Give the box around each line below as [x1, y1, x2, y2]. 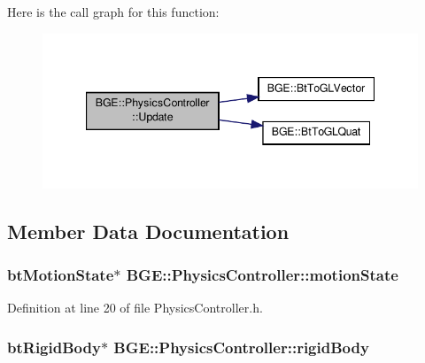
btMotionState [7, 263, 114, 285]
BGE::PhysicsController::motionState [126, 263, 398, 285]
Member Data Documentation [7, 217, 290, 244]
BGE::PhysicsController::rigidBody [113, 336, 369, 358]
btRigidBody [7, 336, 101, 358]
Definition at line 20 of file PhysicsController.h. [7, 298, 263, 317]
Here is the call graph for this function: [7, 3, 220, 20]
